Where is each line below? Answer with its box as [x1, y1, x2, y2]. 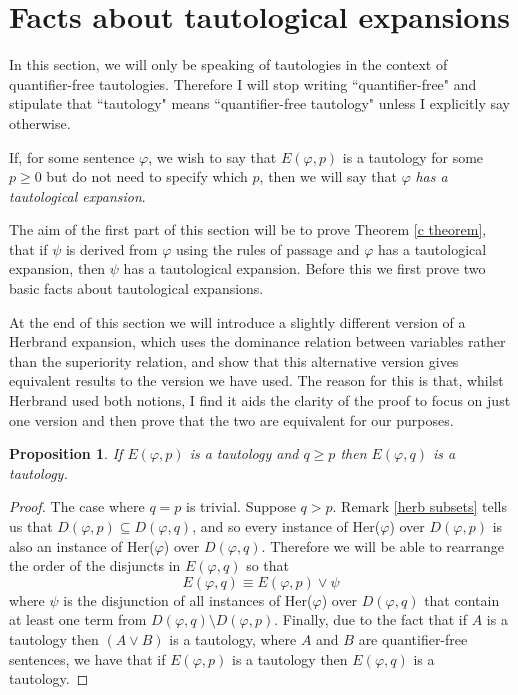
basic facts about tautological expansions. [9, 278, 264, 299]
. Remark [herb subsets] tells [332, 496, 507, 517]
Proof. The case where [9, 496, 145, 517]
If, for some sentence [9, 146, 135, 167]
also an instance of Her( [9, 535, 155, 556]
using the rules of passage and [176, 238, 360, 259]
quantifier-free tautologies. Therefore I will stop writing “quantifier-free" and [9, 73, 477, 94]
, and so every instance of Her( [192, 516, 381, 536]
